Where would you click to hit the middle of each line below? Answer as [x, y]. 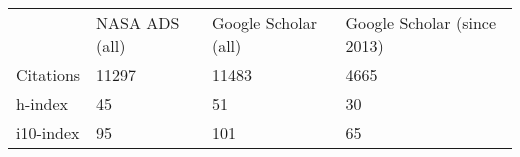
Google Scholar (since [421, 22]
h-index [42, 103]
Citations [48, 74]
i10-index [48, 132]
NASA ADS [138, 22]
